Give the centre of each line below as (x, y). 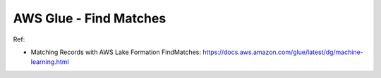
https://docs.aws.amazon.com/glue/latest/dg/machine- (283, 52)
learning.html (50, 62)
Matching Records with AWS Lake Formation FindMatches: (116, 52)
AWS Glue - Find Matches (90, 18)
